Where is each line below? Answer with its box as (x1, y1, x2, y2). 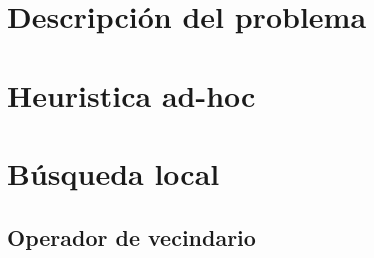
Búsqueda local (7, 152, 220, 193)
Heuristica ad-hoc (7, 74, 256, 115)
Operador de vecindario (7, 221, 256, 252)
